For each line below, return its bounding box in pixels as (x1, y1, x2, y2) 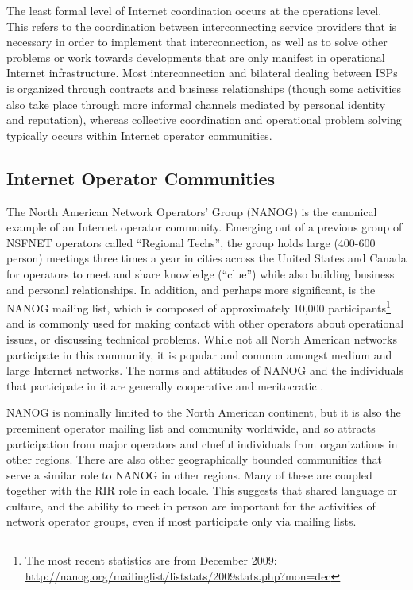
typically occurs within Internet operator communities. (6, 126, 272, 143)
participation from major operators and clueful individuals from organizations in (6, 435, 398, 452)
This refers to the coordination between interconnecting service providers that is (6, 17, 397, 34)
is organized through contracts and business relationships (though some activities (6, 80, 402, 96)
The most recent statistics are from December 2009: (25, 552, 277, 569)
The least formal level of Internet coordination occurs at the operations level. (6, 2, 382, 18)
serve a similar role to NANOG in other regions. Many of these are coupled (6, 466, 372, 483)
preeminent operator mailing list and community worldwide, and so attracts (6, 419, 376, 436)
